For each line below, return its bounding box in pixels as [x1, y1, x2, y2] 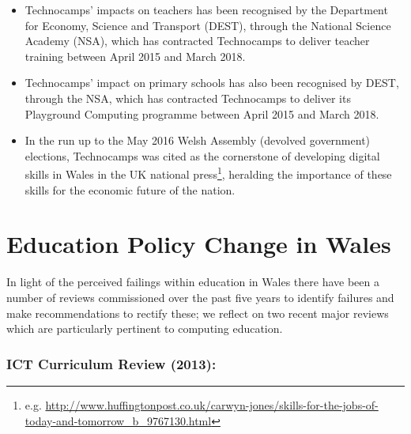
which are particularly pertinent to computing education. [6, 320, 283, 337]
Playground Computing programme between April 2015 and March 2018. [25, 105, 379, 122]
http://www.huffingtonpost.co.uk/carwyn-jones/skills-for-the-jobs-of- [45, 396, 379, 413]
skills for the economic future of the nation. [25, 181, 236, 198]
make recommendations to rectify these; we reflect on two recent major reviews [6, 304, 389, 321]
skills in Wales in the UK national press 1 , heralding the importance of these [25, 164, 392, 182]
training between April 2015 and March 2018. [25, 47, 246, 64]
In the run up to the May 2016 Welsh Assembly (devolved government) [25, 132, 371, 149]
